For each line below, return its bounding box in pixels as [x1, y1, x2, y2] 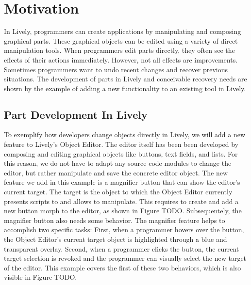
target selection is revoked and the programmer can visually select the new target [4, 253, 247, 263]
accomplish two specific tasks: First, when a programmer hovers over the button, [4, 224, 244, 235]
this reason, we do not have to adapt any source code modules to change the [4, 158, 232, 168]
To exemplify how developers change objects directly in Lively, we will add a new [4, 129, 246, 140]
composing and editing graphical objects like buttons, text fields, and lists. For [4, 148, 238, 158]
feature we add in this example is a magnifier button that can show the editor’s [4, 177, 240, 187]
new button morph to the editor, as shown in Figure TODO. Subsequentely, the [4, 206, 242, 216]
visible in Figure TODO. [4, 272, 77, 282]
